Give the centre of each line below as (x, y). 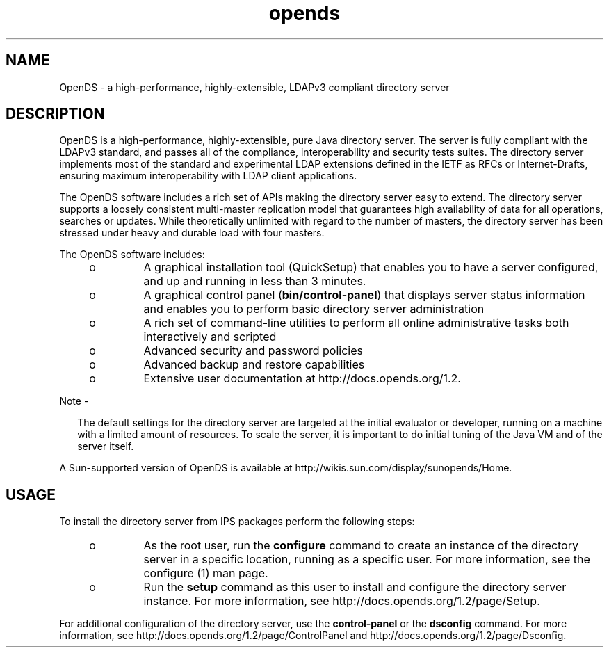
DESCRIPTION (55, 114)
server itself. (106, 446)
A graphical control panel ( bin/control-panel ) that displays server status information (364, 295)
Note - (74, 401)
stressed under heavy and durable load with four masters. (192, 233)
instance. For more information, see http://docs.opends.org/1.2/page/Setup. (342, 601)
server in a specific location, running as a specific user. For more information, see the (367, 559)
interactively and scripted (210, 337)
